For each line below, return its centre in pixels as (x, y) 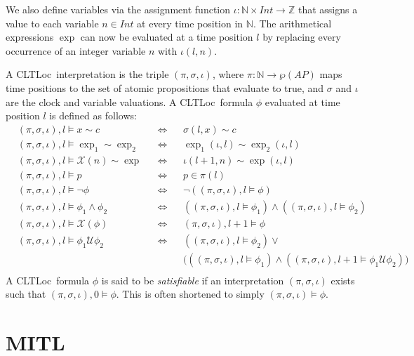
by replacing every (302, 37)
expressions (30, 37)
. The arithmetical (292, 23)
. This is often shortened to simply (190, 294)
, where (228, 74)
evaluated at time (302, 101)
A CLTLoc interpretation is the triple (87, 74)
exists (343, 280)
